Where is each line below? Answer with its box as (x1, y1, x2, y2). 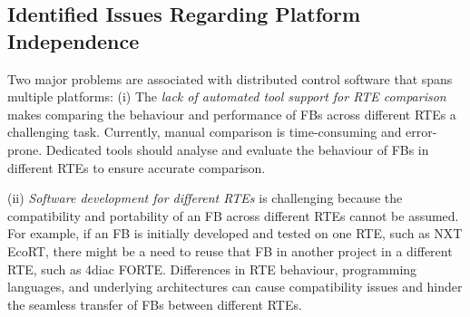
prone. (7, 139, 43, 158)
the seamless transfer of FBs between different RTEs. (7, 294, 302, 313)
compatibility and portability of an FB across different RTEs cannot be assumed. (7, 206, 459, 225)
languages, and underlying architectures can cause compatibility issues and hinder (7, 277, 463, 296)
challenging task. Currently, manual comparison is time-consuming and (7, 122, 402, 141)
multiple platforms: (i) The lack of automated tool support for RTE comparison (7, 87, 446, 106)
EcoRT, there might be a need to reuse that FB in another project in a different (7, 241, 453, 260)
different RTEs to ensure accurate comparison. (7, 158, 266, 177)
